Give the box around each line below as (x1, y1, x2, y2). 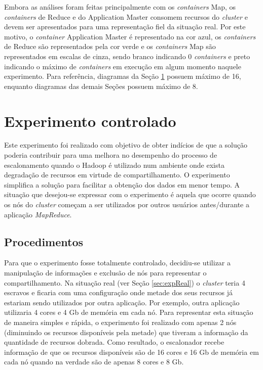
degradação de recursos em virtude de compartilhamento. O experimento (4, 169, 230, 180)
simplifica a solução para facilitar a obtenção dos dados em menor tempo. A (4, 179, 240, 190)
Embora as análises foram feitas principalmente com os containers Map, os (4, 2, 236, 12)
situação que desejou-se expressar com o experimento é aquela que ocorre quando (4, 189, 256, 200)
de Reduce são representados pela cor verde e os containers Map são (4, 41, 216, 52)
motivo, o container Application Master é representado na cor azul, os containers (4, 31, 256, 41)
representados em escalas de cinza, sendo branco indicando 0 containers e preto (4, 51, 250, 61)
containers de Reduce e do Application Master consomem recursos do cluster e (4, 11, 248, 22)
